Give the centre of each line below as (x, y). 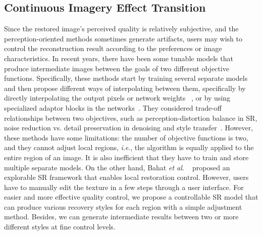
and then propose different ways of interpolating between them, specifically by (125, 88)
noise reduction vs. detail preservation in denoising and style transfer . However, (129, 128)
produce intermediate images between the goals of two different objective (117, 68)
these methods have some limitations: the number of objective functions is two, (126, 137)
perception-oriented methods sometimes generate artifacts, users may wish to (123, 38)
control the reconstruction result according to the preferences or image (113, 48)
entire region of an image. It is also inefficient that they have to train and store (126, 157)
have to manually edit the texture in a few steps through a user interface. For (124, 187)
